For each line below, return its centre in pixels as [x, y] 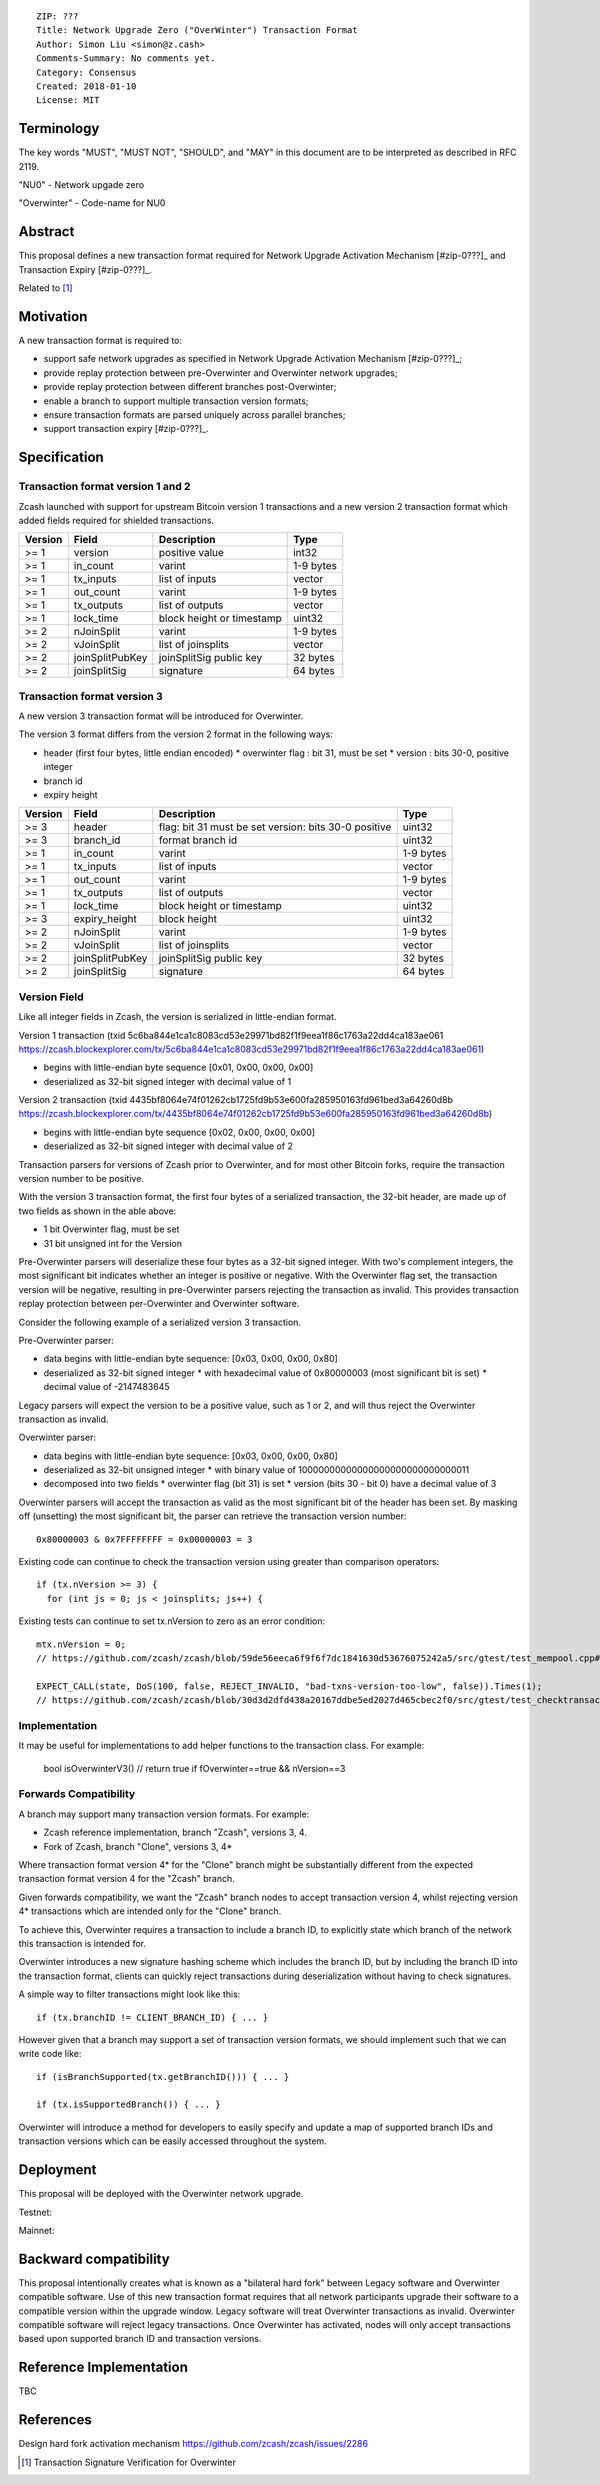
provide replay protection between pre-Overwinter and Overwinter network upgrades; [220, 372]
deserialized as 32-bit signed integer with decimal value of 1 [167, 1081]
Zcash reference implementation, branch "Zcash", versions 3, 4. [175, 1832]
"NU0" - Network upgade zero [81, 185]
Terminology [59, 128]
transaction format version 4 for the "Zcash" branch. [126, 1879]
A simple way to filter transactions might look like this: [129, 1994]
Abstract [46, 231]
